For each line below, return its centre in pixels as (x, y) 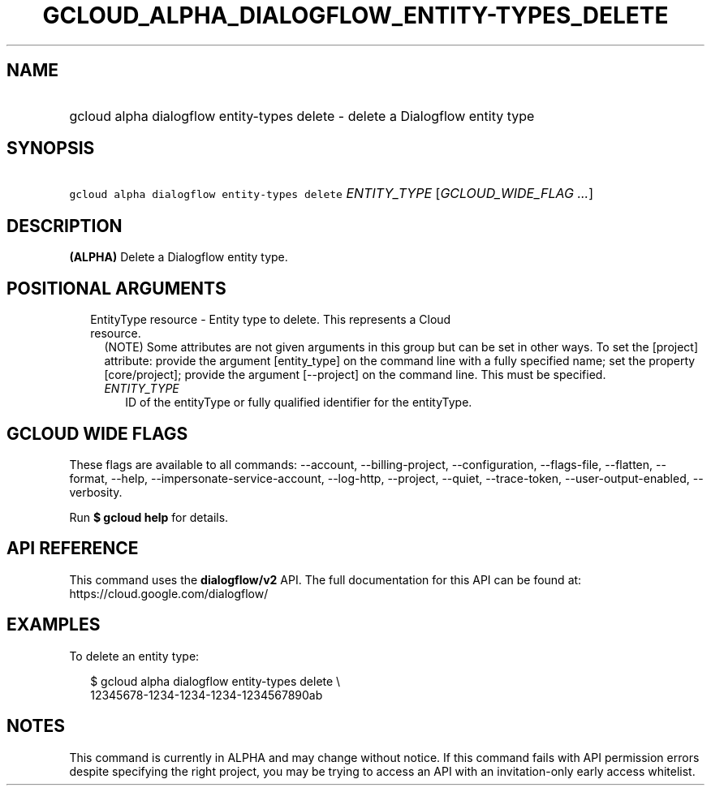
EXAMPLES (54, 625)
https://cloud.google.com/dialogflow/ (169, 593)
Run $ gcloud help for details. (149, 517)
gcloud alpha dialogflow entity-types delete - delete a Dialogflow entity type (302, 116)
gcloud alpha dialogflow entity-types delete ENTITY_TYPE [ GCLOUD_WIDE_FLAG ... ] (332, 194)
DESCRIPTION (65, 226)
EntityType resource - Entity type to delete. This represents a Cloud (271, 320)
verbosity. (96, 492)
